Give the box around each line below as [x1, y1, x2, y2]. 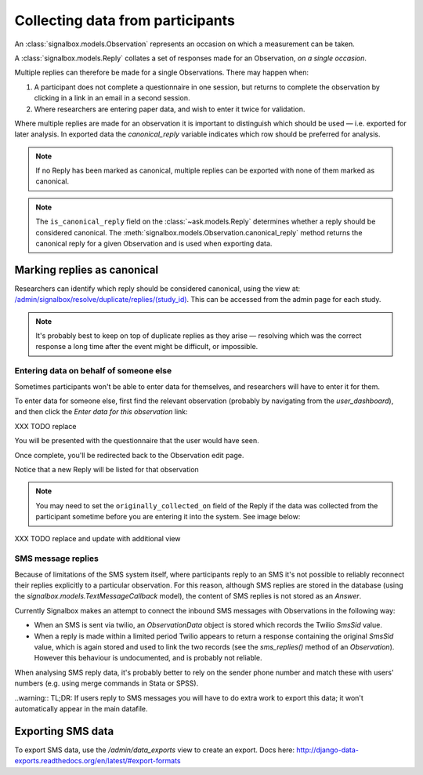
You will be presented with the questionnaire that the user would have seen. [14, 436, 259, 446]
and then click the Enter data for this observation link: [14, 407, 188, 417]
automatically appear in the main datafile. [14, 704, 148, 713]
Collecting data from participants [14, 12, 235, 29]
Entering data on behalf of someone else [14, 366, 172, 377]
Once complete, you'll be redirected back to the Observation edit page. [14, 450, 244, 460]
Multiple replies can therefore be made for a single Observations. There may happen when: [14, 67, 309, 78]
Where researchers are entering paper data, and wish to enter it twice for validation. [34, 104, 305, 114]
